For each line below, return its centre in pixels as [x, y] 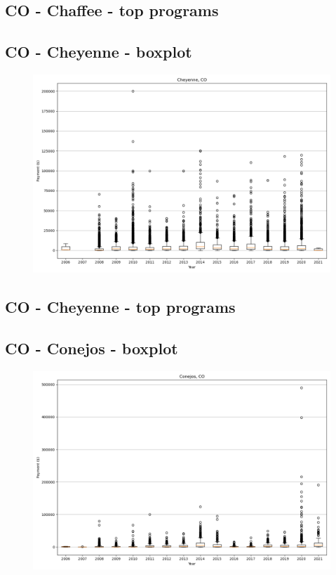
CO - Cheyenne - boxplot [99, 52]
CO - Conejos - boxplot [92, 348]
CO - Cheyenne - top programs [120, 307]
